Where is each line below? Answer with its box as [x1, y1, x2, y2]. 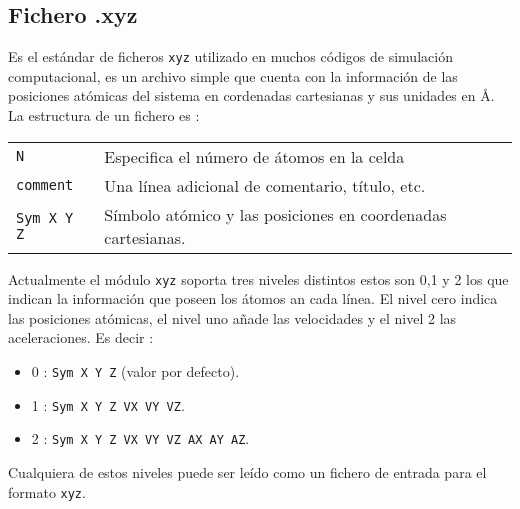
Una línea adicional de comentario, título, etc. [104, 173, 426, 197]
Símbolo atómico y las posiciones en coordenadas [104, 202, 447, 226]
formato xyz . [8, 481, 86, 502]
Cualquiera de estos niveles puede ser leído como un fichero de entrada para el [8, 462, 487, 483]
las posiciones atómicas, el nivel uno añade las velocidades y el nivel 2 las [8, 307, 457, 328]
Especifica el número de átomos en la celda [104, 144, 405, 168]
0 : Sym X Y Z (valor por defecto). [31, 361, 240, 382]
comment [16, 177, 74, 194]
